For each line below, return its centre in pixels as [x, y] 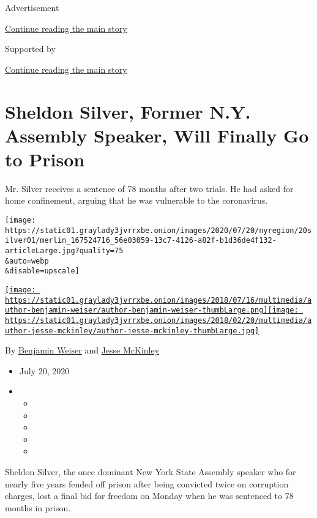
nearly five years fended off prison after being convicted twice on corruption [147, 483]
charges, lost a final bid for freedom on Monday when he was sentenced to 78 [149, 496]
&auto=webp [27, 261]
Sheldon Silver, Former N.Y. [128, 111]
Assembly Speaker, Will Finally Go [157, 135]
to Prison [45, 159]
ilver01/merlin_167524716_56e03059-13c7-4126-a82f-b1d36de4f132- [141, 241]
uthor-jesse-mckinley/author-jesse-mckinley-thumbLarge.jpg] [132, 331]
